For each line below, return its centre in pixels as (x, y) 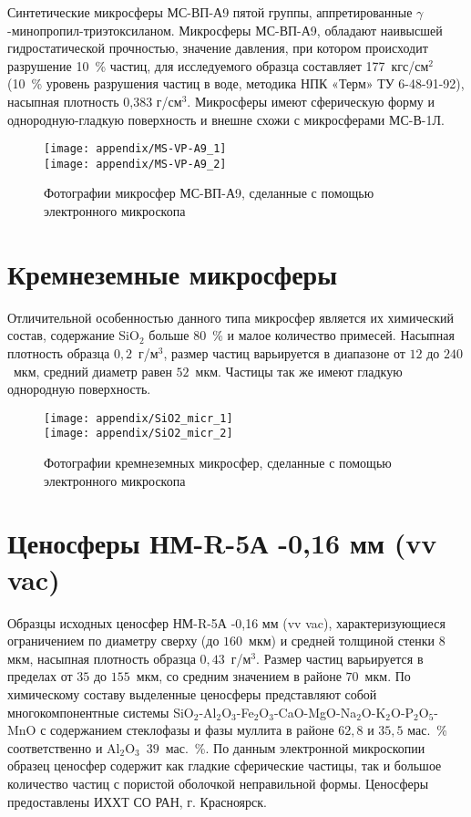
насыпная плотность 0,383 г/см (95, 101)
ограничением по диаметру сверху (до (113, 641)
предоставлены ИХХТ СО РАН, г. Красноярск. (137, 801)
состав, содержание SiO (73, 335)
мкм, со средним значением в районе (239, 676)
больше (169, 335)
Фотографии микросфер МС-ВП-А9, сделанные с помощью (209, 193)
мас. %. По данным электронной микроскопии (295, 747)
